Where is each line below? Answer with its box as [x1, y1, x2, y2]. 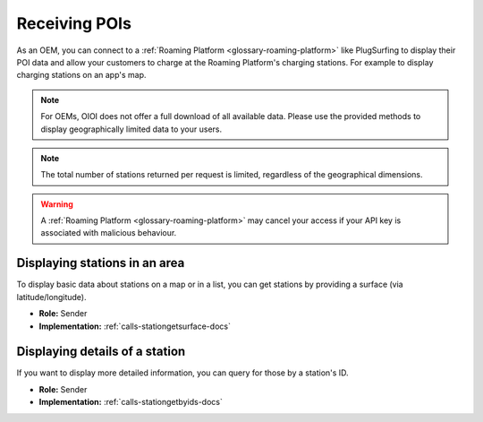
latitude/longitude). [16, 291, 87, 302]
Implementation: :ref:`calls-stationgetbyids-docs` [38, 397, 223, 408]
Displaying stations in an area [16, 255, 185, 271]
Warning [40, 198, 73, 210]
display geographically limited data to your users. [40, 124, 223, 134]
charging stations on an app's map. [16, 70, 147, 81]
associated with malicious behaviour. [40, 228, 177, 238]
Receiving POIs [16, 13, 131, 33]
